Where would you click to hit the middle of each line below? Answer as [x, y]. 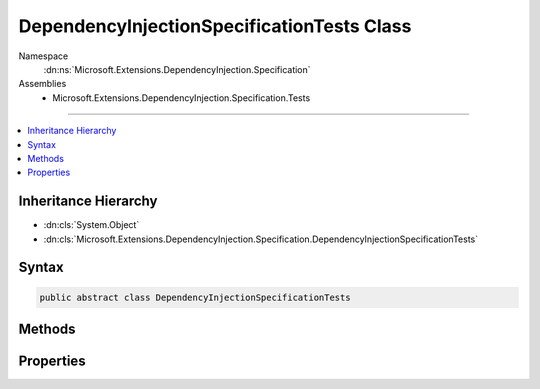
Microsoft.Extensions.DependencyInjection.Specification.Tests [181, 97]
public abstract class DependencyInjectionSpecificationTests [195, 297]
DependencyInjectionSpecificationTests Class [215, 26]
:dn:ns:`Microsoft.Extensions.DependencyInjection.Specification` [177, 69]
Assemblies [42, 84]
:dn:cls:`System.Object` [91, 225]
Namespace [43, 56]
